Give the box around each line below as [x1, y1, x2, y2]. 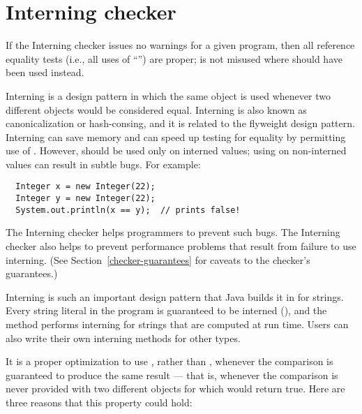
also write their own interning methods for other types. [6, 330, 241, 345]
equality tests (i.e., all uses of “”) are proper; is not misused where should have [6, 51, 342, 66]
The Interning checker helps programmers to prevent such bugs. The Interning [6, 225, 340, 239]
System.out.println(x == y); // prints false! [15, 205, 241, 215]
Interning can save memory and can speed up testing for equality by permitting [6, 129, 346, 144]
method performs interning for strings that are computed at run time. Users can [6, 317, 349, 331]
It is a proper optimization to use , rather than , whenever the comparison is [6, 354, 333, 369]
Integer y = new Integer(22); [15, 193, 156, 204]
